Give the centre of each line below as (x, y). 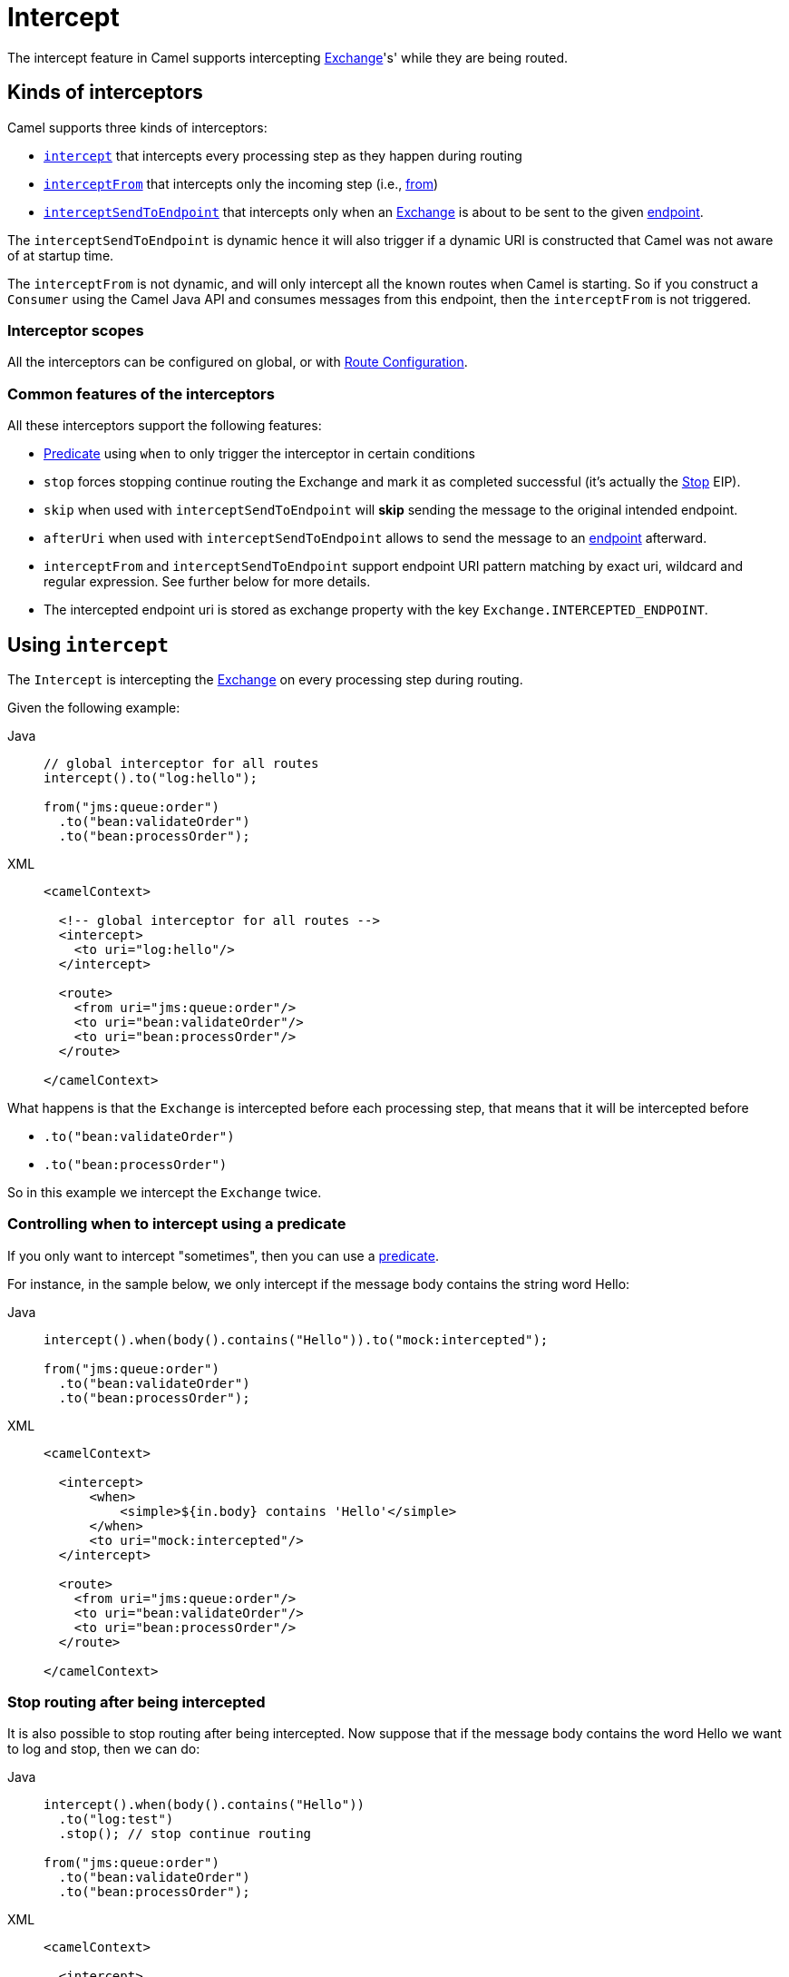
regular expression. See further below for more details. (207, 582)
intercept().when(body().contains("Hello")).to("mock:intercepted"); (296, 1339)
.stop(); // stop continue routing (185, 1834)
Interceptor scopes (76, 330)
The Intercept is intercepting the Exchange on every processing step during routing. (265, 679)
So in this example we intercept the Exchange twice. (165, 1192)
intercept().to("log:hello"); (151, 777)
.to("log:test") (116, 1820)
